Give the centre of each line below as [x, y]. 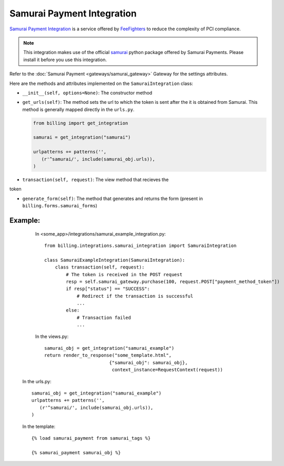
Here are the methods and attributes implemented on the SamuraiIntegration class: [101, 83]
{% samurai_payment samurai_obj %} [76, 452]
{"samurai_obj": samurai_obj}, [148, 362]
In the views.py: [52, 336]
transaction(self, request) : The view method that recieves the [96, 180]
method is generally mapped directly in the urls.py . [78, 109]
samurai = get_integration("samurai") [82, 137]
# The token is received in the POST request [124, 274]
